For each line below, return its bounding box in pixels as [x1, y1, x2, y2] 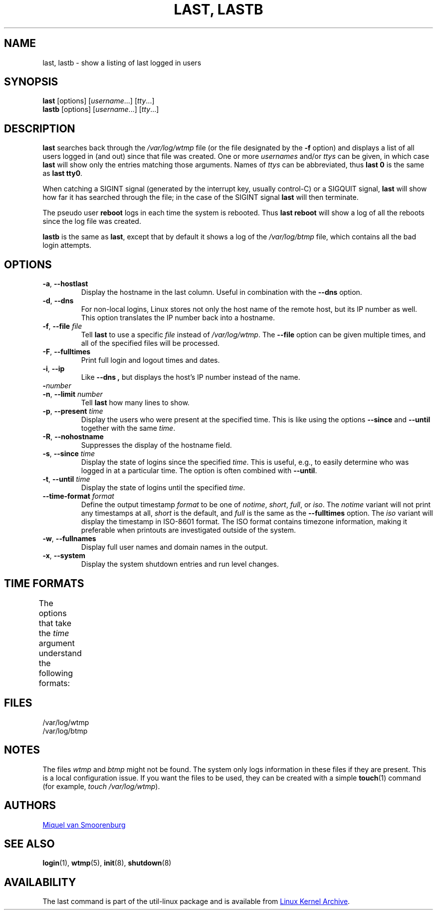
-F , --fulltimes [42, 347, 91, 356]
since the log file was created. [42, 217, 141, 226]
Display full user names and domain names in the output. [81, 543, 268, 552]
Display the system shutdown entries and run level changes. [81, 560, 279, 569]
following [38, 668, 73, 678]
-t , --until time [42, 475, 90, 484]
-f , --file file [42, 322, 82, 331]
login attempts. [42, 241, 92, 250]
